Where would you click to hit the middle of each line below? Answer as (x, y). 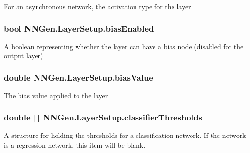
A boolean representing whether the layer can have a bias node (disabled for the (124, 46)
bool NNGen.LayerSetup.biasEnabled (79, 28)
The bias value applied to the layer (56, 95)
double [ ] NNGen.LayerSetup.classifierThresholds (103, 117)
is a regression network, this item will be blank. (75, 144)
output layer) (24, 56)
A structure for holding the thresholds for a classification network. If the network (125, 135)
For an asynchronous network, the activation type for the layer (97, 6)
